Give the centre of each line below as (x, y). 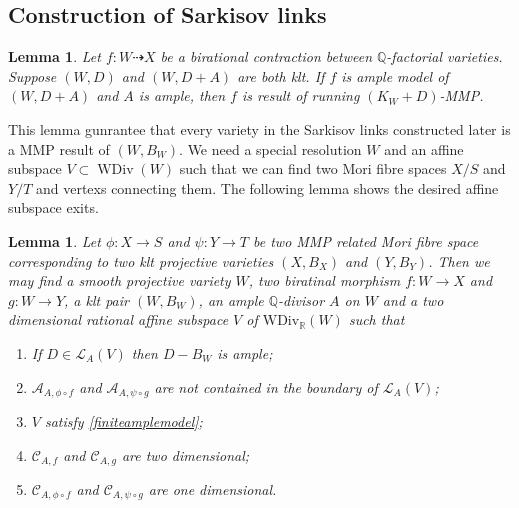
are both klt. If (281, 75)
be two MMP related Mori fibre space (366, 240)
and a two (413, 299)
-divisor (301, 299)
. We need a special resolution (270, 148)
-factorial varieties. (444, 56)
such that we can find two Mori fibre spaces (313, 168)
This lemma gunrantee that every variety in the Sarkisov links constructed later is (259, 128)
